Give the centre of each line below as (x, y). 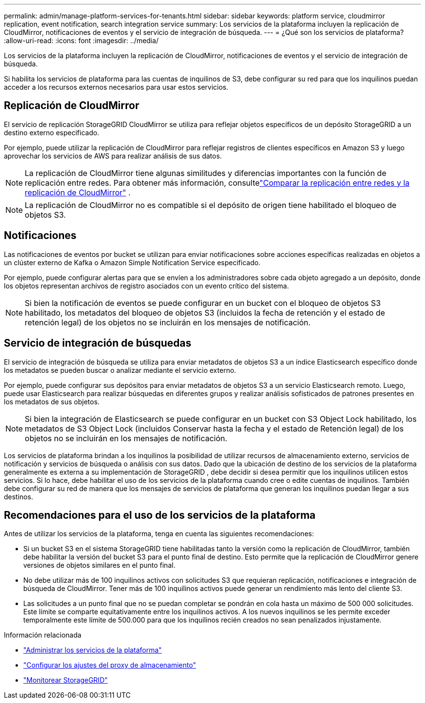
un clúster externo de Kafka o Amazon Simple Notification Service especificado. (132, 262)
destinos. (19, 496)
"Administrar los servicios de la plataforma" (93, 650)
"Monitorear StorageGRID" (66, 680)
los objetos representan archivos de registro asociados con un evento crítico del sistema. (147, 286)
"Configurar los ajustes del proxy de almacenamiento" (110, 665)
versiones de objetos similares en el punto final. (99, 565)
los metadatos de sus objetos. (52, 401)
